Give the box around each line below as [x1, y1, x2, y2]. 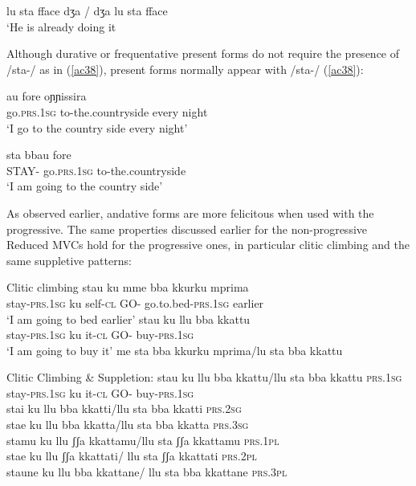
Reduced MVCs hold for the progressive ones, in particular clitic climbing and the [6, 236, 410, 253]
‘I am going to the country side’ [6, 178, 163, 194]
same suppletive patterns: [6, 251, 132, 268]
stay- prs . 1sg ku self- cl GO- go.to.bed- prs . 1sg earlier [6, 294, 264, 311]
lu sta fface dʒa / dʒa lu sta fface [6, 2, 168, 18]
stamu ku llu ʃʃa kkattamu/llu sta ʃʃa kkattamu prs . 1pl [6, 431, 279, 448]
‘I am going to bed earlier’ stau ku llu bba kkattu [6, 310, 251, 327]
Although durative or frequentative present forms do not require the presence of [6, 45, 400, 62]
